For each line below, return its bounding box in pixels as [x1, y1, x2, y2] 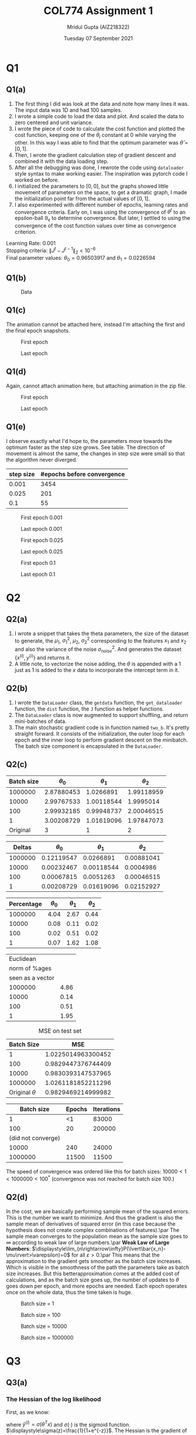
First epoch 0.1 [20, 559, 56, 566]
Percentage [9, 900, 42, 908]
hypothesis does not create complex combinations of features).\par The [6, 1226, 180, 1233]
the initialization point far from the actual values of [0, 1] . [14, 195, 150, 202]
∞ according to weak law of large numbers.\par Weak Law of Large [6, 1239, 170, 1246]
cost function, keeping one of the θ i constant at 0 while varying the [14, 131, 177, 140]
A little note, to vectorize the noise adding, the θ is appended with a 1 [14, 660, 181, 668]
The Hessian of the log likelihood [6, 1395, 101, 1403]
